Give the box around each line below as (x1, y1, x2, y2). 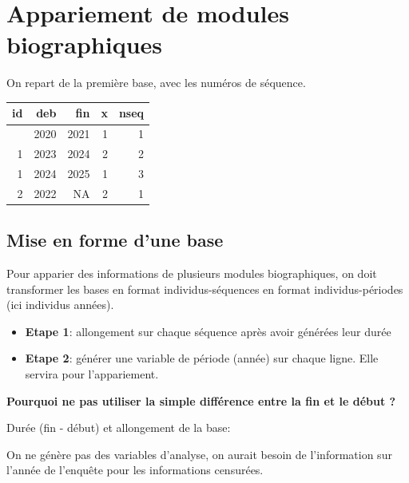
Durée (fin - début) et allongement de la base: (6, 419, 231, 436)
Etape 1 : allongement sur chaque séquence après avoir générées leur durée (25, 323, 391, 339)
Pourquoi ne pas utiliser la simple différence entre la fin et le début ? (6, 392, 396, 409)
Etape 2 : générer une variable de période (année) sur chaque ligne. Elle (25, 350, 379, 366)
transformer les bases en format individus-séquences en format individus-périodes (6, 280, 403, 297)
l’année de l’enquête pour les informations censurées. (6, 461, 264, 478)
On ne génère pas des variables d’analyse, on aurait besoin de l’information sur (6, 445, 392, 462)
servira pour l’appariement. (25, 366, 159, 382)
